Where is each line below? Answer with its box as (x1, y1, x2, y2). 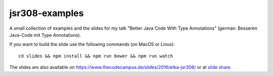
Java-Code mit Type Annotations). (9, 32, 81, 38)
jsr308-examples (9, 8, 84, 19)
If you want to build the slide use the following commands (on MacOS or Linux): (9, 41, 175, 47)
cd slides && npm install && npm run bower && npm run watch (18, 53, 173, 59)
